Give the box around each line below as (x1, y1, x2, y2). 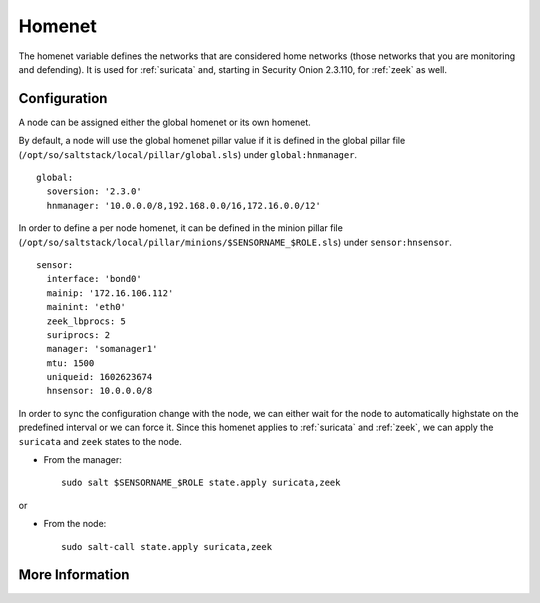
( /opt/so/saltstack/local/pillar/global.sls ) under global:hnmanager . (18, 148, 358, 160)
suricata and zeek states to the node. (18, 435, 182, 447)
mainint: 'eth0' (46, 301, 127, 313)
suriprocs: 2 (46, 329, 111, 340)
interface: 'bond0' (46, 273, 142, 285)
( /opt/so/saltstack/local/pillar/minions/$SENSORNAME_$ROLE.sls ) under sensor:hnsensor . (18, 236, 452, 248)
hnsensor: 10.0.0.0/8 (46, 385, 153, 397)
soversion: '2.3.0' (46, 186, 142, 197)
